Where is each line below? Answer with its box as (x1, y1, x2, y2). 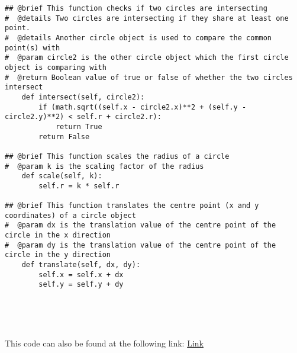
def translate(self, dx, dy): (21, 261, 141, 269)
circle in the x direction (5, 231, 111, 240)
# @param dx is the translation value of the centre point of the (5, 221, 276, 230)
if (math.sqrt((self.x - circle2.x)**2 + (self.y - (38, 102, 247, 111)
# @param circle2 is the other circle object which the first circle (5, 53, 289, 62)
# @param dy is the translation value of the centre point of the (5, 240, 276, 249)
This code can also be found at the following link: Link (5, 336, 204, 349)
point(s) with (5, 43, 60, 52)
